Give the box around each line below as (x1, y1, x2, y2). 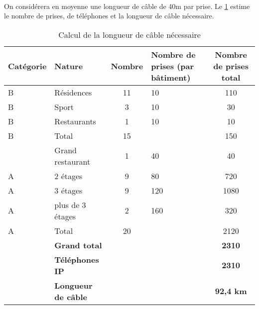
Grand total (54, 239, 102, 251)
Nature (54, 60, 83, 72)
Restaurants (54, 115, 96, 127)
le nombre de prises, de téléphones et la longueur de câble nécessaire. (4, 10, 214, 21)
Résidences (54, 86, 92, 98)
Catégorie (8, 60, 47, 72)
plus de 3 (54, 199, 86, 210)
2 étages (54, 170, 83, 182)
